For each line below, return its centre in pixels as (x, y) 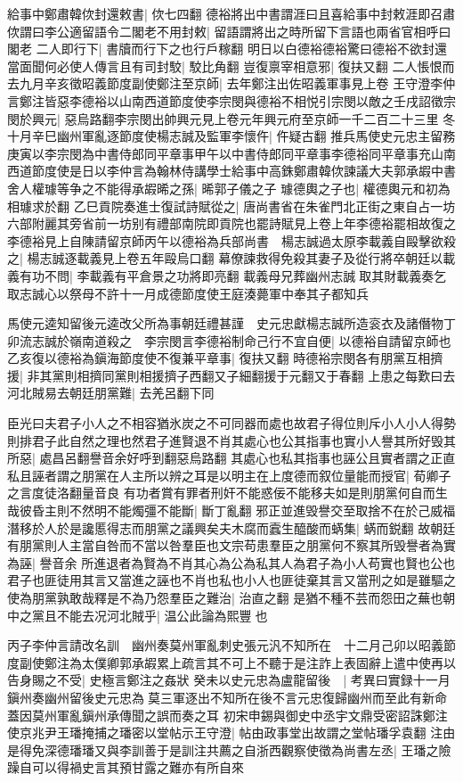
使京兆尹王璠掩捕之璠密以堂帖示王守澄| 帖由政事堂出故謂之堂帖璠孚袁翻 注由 (231, 733)
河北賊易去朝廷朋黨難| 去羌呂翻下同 (111, 393)
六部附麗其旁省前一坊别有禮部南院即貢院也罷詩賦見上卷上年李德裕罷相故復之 (231, 223)
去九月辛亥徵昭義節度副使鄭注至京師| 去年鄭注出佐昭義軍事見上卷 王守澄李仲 (231, 83)
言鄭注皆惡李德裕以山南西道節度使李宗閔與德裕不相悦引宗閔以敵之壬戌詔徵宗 (231, 100)
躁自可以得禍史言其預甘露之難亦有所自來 (126, 767)
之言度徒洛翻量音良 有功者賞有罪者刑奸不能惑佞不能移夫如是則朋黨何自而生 (227, 493)
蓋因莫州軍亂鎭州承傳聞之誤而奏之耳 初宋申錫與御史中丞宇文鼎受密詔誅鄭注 (227, 715)
